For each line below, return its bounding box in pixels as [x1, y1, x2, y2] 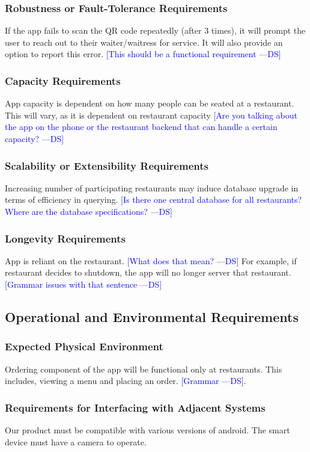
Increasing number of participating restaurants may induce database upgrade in [5, 181, 299, 194]
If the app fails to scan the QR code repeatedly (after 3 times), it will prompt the [5, 24, 306, 37]
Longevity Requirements [5, 231, 126, 246]
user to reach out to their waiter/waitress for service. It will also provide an [5, 36, 283, 48]
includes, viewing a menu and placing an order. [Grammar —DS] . [5, 374, 246, 387]
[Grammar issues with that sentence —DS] [5, 278, 162, 290]
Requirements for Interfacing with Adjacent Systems [5, 400, 266, 415]
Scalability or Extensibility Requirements [5, 158, 208, 173]
